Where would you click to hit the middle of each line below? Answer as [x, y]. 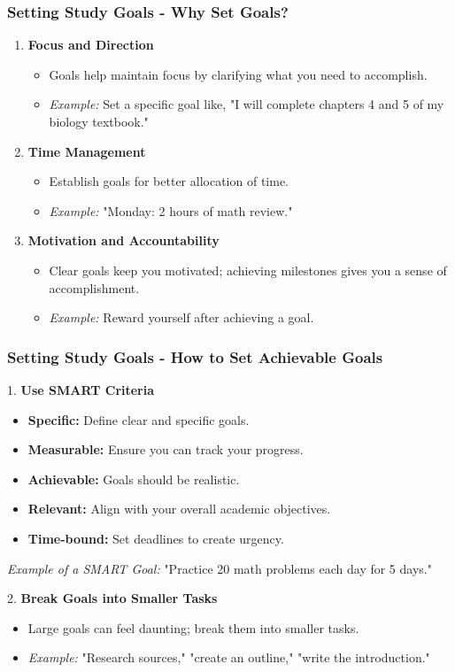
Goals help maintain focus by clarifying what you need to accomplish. [238, 74]
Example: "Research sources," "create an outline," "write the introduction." [229, 657]
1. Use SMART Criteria [81, 389]
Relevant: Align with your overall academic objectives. [179, 509]
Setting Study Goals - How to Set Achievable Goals [195, 356]
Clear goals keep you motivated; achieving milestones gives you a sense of [248, 270]
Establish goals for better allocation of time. [169, 181]
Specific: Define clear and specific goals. [139, 419]
